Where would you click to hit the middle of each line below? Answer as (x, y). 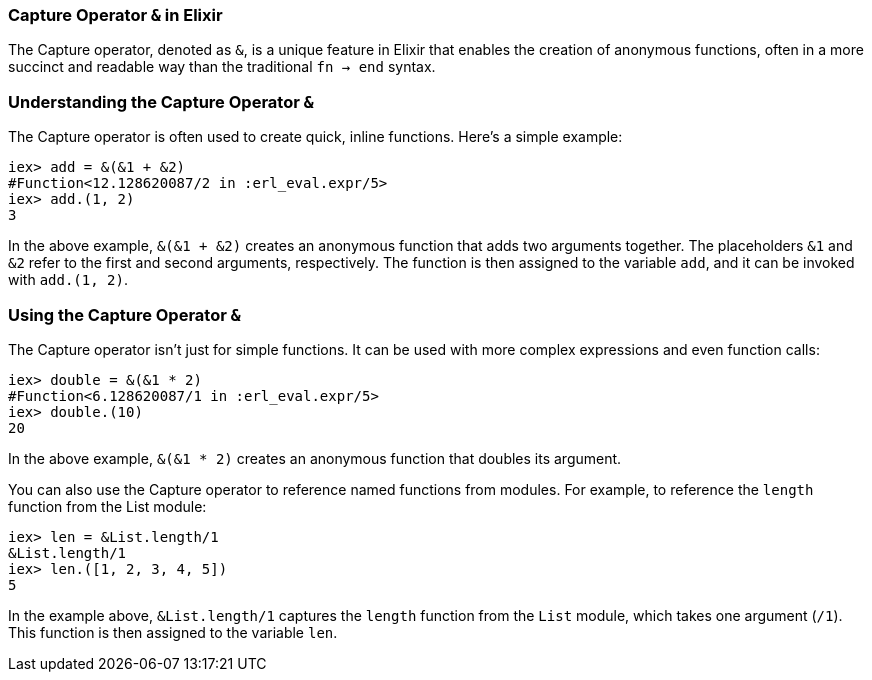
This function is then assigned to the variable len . (173, 632)
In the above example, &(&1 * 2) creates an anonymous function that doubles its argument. (315, 458)
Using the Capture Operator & (124, 314)
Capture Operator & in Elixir (115, 15)
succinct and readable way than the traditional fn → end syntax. (222, 67)
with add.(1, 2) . (68, 280)
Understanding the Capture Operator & (161, 101)
